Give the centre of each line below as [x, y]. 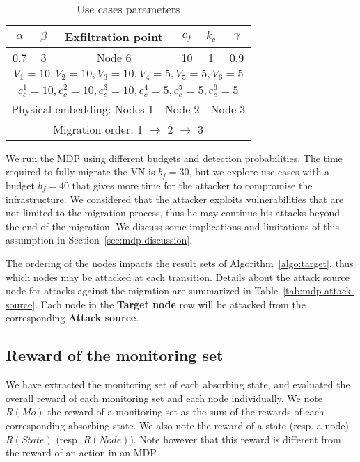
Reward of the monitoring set [115, 355]
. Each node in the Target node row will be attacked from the [170, 304]
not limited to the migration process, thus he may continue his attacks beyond [173, 213]
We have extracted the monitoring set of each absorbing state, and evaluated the [178, 384]
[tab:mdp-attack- [319, 290]
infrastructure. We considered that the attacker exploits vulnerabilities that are [175, 199]
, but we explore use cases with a [259, 172]
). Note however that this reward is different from [235, 439]
